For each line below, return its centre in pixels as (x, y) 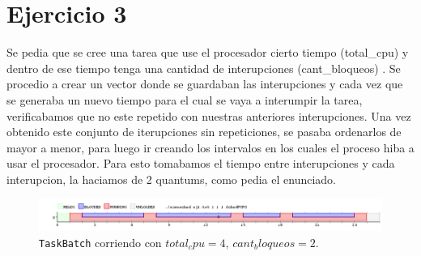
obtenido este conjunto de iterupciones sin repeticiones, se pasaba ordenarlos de (204, 132)
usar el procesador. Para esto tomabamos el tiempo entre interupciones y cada (201, 163)
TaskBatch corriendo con (100, 242)
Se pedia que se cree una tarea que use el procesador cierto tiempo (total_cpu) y (208, 52)
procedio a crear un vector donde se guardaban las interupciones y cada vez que (205, 84)
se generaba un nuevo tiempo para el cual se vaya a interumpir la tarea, (185, 99)
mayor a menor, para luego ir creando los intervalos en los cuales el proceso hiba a (210, 147)
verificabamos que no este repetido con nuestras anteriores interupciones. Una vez (209, 115)
